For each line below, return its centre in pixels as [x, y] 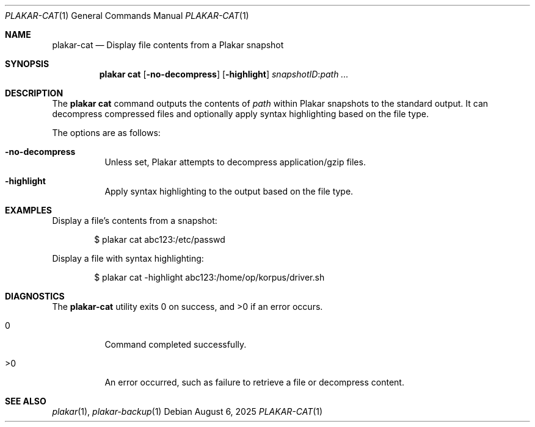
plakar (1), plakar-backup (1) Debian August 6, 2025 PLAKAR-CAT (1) [187, 411]
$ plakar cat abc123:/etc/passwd [160, 239]
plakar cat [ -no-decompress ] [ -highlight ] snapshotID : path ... [224, 74]
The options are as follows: [106, 133]
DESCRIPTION [34, 93]
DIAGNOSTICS [35, 296]
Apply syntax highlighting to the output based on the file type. [229, 191]
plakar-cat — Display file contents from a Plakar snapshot [168, 45]
